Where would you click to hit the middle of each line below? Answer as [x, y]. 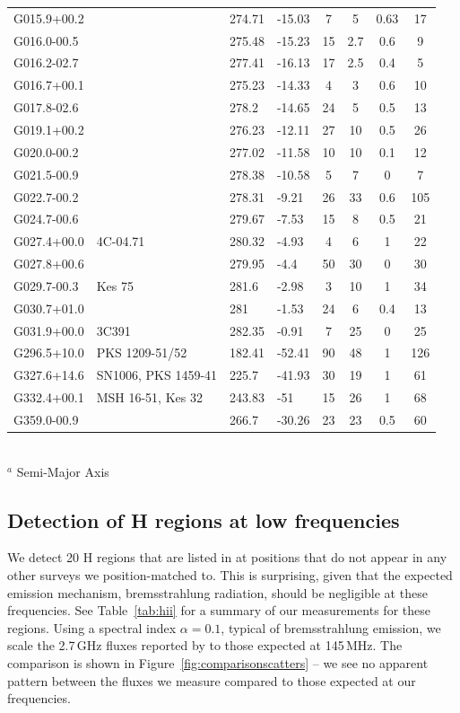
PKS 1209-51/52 [142, 352]
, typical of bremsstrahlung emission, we [331, 627]
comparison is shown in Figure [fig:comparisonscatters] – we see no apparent [218, 662]
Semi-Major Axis [63, 471]
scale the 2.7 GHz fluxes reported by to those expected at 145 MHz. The [205, 645]
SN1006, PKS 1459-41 [157, 375]
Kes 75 [115, 285]
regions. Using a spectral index [92, 627]
